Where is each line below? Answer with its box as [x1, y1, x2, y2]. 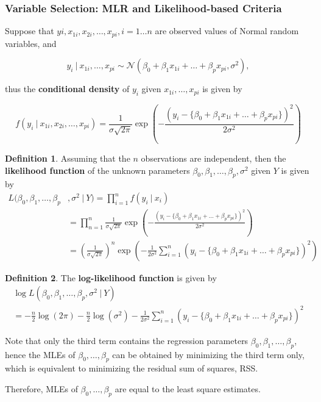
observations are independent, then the [141, 152, 286, 164]
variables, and [5, 37, 57, 49]
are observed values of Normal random [155, 24, 299, 37]
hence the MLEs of [5, 348, 76, 361]
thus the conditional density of [5, 82, 130, 95]
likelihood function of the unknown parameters [5, 163, 190, 176]
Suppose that [5, 24, 54, 37]
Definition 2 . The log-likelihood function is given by [5, 271, 217, 284]
